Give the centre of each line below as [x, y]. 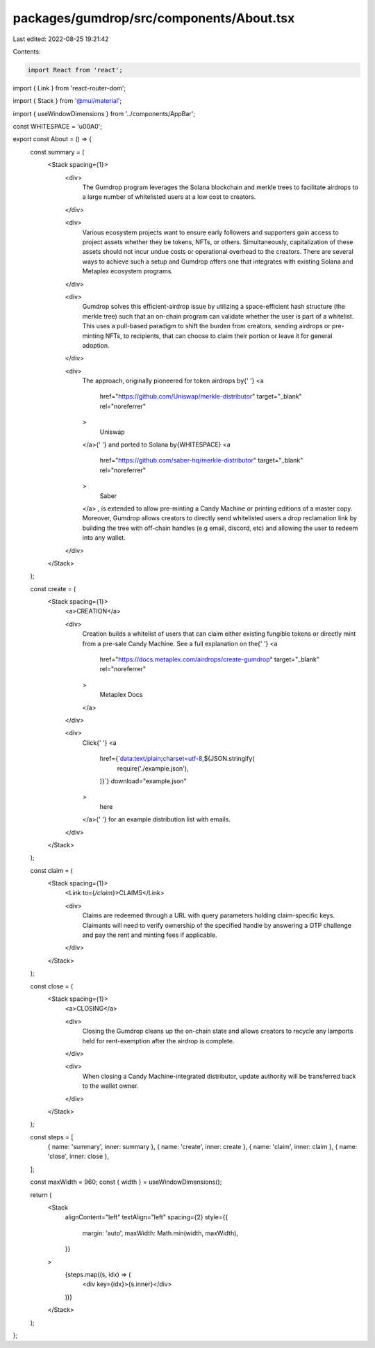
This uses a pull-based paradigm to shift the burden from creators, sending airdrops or [206, 326]
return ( [41, 1195]
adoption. [96, 345]
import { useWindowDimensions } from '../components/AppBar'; [104, 113]
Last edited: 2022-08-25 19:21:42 [61, 39]
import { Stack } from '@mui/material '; [67, 101]
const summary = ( [57, 152]
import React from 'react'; [75, 70]
